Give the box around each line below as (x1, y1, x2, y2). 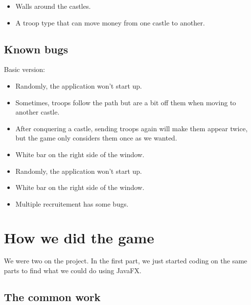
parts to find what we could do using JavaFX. (4, 265, 141, 276)
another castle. (15, 107, 60, 117)
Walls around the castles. (15, 1, 91, 11)
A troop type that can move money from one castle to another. (15, 17, 205, 27)
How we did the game (4, 227, 154, 247)
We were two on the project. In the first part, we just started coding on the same (4, 256, 248, 266)
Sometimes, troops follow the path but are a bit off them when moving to (15, 97, 236, 107)
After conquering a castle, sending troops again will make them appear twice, (15, 123, 248, 133)
